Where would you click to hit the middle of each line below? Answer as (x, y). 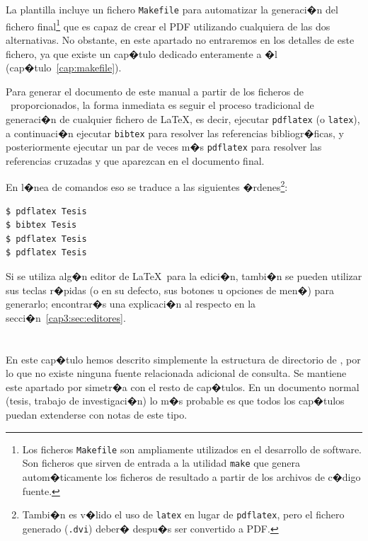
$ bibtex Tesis (41, 225)
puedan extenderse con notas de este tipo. (97, 414)
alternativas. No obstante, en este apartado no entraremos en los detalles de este (180, 39)
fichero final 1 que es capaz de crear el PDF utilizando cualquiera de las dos (168, 25)
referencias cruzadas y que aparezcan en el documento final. (135, 160)
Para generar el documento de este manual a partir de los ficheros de (155, 91)
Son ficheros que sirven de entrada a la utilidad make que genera (161, 463)
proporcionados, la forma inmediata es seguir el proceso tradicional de (162, 105)
